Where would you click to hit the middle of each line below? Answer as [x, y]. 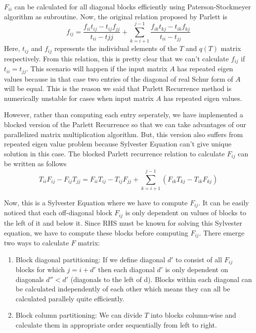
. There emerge [222, 232]
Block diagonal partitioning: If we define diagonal [90, 259]
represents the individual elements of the [116, 48]
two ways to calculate [37, 242]
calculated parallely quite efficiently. [70, 298]
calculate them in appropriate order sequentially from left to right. [116, 324]
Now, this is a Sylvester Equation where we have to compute [96, 202]
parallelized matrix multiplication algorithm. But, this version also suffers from [124, 134]
